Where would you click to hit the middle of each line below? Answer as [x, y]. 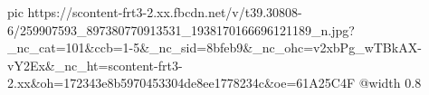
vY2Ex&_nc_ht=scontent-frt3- [95, 65]
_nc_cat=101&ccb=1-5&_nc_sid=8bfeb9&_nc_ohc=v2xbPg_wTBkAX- [214, 47]
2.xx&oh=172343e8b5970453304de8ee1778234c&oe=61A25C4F [181, 83]
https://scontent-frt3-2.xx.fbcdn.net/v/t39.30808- [165, 12]
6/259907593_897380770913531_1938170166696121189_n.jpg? [181, 29]
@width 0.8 [390, 83]
